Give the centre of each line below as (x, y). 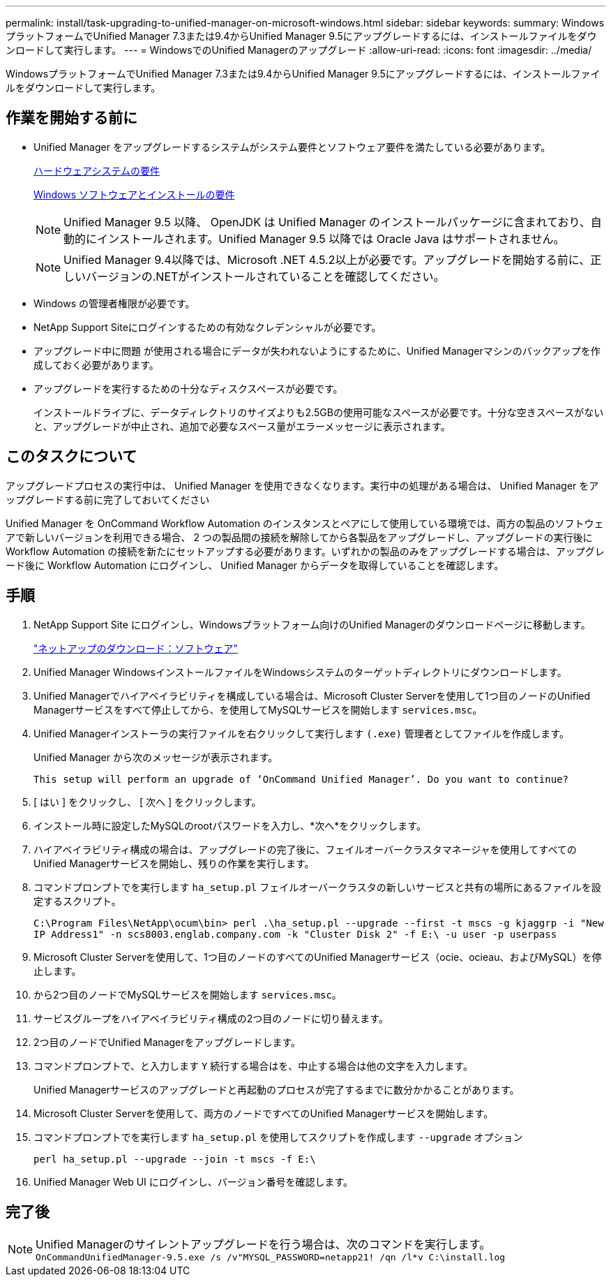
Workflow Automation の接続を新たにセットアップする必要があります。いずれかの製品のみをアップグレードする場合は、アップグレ (305, 551)
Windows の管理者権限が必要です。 (114, 303)
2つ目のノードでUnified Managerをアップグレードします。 (167, 1042)
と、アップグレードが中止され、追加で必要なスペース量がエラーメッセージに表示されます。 (242, 426)
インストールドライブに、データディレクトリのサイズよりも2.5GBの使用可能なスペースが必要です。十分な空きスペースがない (319, 412)
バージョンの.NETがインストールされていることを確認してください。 (265, 276)
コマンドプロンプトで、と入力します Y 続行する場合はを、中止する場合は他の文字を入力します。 (253, 1066)
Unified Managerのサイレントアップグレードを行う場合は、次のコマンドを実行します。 (263, 1245)
